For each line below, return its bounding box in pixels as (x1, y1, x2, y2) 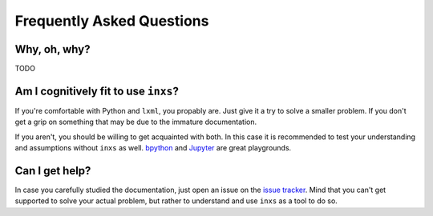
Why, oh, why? (14, 42, 91, 56)
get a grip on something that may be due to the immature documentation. (14, 117, 257, 127)
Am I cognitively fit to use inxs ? (14, 84, 180, 98)
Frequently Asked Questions (14, 12, 209, 30)
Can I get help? (14, 164, 91, 178)
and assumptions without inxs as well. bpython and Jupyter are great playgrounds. (14, 143, 292, 153)
